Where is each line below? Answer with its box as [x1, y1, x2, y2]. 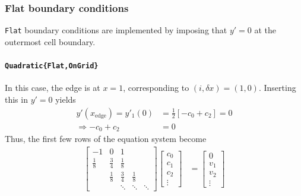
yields [55, 93, 76, 105]
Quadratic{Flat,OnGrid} [5, 62, 99, 71]
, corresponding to [123, 81, 189, 94]
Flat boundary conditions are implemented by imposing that [5, 24, 227, 36]
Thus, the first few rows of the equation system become [5, 132, 207, 145]
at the [254, 24, 277, 36]
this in [5, 93, 28, 105]
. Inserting [258, 81, 296, 94]
